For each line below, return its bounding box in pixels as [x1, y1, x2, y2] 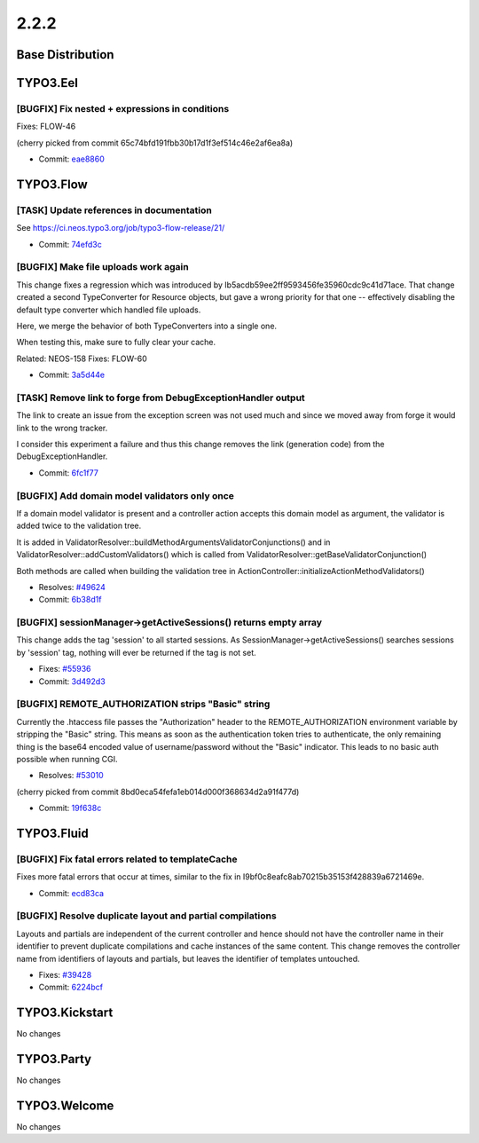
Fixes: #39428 [38, 969, 92, 980]
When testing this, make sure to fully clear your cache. [16, 337, 216, 348]
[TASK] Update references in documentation [16, 204, 212, 217]
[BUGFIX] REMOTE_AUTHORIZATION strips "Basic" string [16, 698, 271, 710]
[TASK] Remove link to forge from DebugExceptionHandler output [16, 391, 305, 404]
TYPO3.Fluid [16, 825, 89, 840]
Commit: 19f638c [38, 803, 102, 814]
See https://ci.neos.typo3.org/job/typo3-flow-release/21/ [16, 223, 225, 233]
